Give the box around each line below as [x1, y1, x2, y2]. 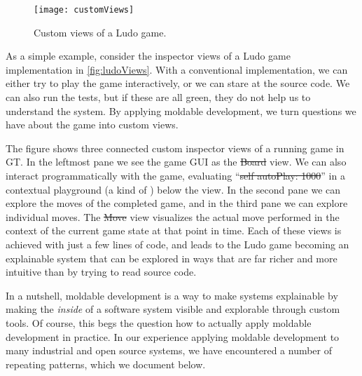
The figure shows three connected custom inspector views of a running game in [6, 140, 344, 155]
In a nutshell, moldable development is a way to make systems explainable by [6, 288, 338, 302]
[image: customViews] [34, 5, 134, 15]
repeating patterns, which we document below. [6, 356, 206, 371]
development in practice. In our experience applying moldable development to [6, 329, 340, 344]
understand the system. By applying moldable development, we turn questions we [6, 103, 356, 118]
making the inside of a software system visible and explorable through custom [6, 302, 340, 316]
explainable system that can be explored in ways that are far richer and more [6, 250, 337, 265]
